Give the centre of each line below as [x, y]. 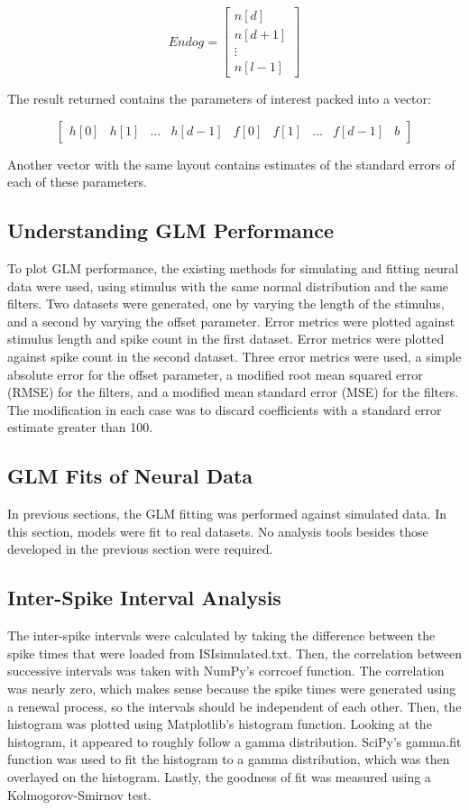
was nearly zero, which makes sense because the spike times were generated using [232, 689]
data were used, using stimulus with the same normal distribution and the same [228, 285]
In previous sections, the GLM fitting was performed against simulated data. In [227, 514]
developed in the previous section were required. [140, 549]
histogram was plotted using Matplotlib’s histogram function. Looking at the [220, 724]
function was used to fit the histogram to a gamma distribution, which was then [229, 759]
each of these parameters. [77, 182]
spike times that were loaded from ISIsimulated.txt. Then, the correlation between [234, 653]
